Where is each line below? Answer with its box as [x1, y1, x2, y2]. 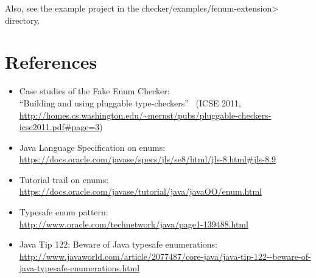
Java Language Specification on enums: [19, 141, 166, 153]
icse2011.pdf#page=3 [19, 120, 100, 133]
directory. [5, 13, 40, 26]
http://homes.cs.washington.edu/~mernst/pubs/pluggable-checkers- [19, 108, 272, 121]
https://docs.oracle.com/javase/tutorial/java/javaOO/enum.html [19, 185, 262, 198]
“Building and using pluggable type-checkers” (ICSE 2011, [19, 96, 242, 109]
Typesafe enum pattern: [19, 206, 108, 218]
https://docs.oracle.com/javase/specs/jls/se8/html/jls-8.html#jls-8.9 [19, 153, 276, 165]
